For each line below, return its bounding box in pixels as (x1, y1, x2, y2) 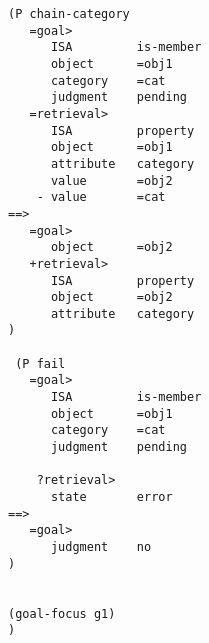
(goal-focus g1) (8, 606, 116, 621)
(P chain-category (8, 7, 130, 21)
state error (50, 490, 173, 505)
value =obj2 (50, 173, 173, 188)
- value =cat (36, 190, 166, 205)
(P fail (15, 356, 66, 371)
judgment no (50, 540, 152, 554)
